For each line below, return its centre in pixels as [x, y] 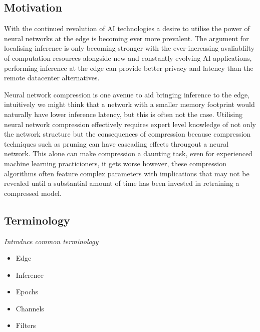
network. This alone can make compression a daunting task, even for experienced [128, 153]
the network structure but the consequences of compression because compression [127, 134]
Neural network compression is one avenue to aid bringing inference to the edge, [127, 94]
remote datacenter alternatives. [52, 78]
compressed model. [33, 193]
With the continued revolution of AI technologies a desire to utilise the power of [127, 28]
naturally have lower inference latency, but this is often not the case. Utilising [123, 114]
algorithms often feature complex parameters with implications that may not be [127, 173]
